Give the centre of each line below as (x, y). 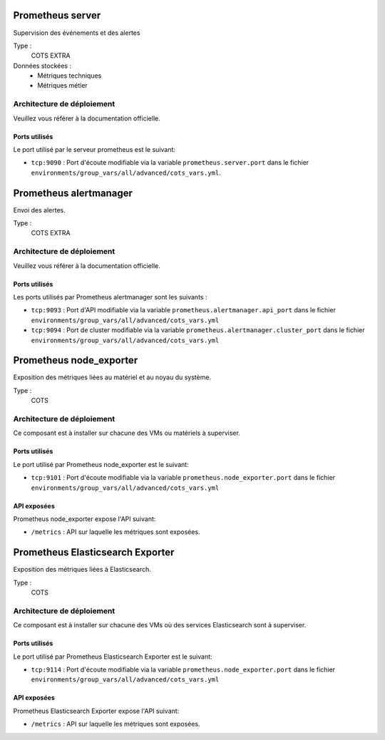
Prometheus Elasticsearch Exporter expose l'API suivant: (96, 711)
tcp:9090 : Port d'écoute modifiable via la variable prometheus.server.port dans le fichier (170, 163)
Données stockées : (42, 66)
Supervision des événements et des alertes (77, 33)
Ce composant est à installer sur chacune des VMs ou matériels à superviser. (127, 433)
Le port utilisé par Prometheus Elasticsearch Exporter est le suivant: (113, 657)
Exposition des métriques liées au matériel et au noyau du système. (112, 377)
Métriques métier (63, 86)
